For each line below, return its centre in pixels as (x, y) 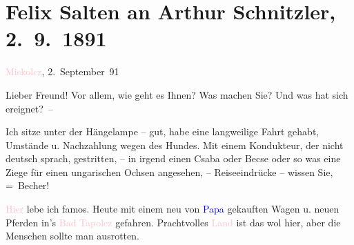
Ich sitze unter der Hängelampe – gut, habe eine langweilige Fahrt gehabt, (163, 131)
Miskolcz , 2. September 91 (62, 71)
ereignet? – (29, 108)
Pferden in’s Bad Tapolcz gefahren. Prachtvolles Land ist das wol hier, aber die (173, 222)
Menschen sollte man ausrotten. (72, 236)
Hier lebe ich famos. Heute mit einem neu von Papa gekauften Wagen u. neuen (173, 209)
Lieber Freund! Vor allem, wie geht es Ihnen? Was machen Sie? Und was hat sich (177, 94)
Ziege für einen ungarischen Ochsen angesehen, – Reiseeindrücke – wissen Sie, (169, 171)
